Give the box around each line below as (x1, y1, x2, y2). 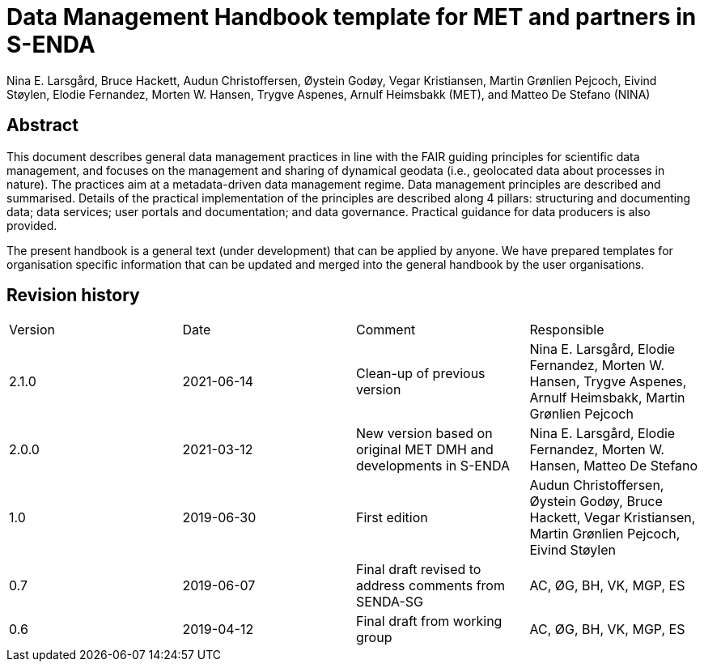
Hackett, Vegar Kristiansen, (529, 509, 696, 526)
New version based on (356, 425, 493, 442)
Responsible (529, 321, 604, 338)
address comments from (356, 577, 505, 594)
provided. (6, 218, 57, 232)
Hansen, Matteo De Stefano (529, 457, 698, 474)
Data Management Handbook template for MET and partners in (6, 3, 697, 31)
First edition (356, 509, 428, 526)
